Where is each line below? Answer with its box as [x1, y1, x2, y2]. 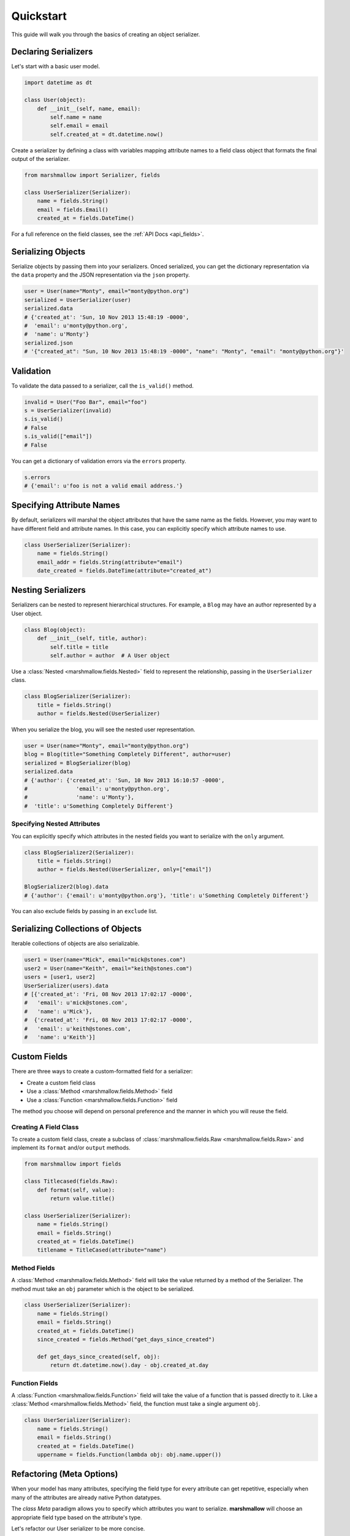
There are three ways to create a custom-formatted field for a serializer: [11, 1068, 193, 1075]
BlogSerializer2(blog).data [24, 884, 108, 890]
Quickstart [11, 9, 67, 23]
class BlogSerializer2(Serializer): [24, 848, 135, 856]
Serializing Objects [11, 246, 86, 257]
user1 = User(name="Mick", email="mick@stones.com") [24, 956, 186, 963]
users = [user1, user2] [24, 974, 96, 981]
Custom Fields [11, 1051, 68, 1062]
